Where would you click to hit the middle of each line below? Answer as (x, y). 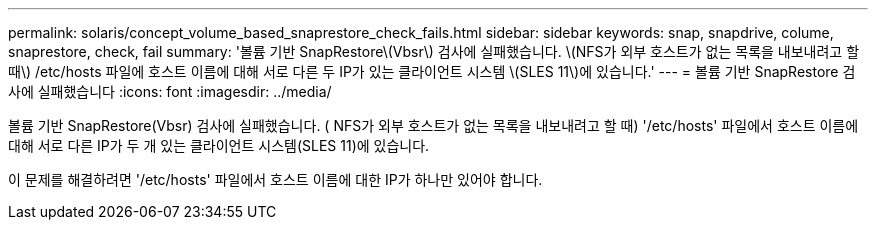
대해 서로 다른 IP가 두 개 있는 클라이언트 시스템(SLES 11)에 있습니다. (219, 145)
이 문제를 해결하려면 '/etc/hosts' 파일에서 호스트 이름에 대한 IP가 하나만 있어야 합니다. (275, 179)
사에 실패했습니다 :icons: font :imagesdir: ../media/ (170, 91)
